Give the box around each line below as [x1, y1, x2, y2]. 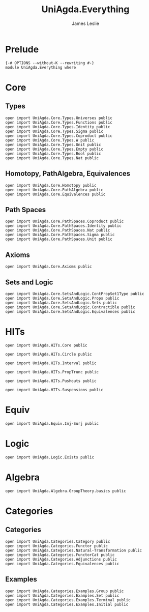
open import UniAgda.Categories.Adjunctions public [5, 557, 117, 562]
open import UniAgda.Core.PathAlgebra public [5, 187, 103, 192]
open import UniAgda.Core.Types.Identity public [5, 124, 110, 129]
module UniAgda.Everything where [5, 65, 76, 70]
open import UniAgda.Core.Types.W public [5, 137, 95, 143]
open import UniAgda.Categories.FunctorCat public [5, 552, 115, 558]
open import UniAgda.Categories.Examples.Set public [5, 593, 120, 598]
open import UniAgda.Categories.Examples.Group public [5, 589, 124, 594]
